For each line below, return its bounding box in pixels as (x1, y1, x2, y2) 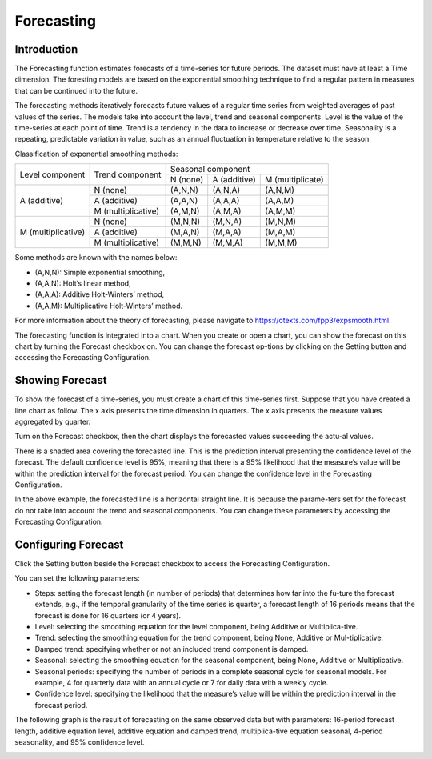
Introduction (14, 42, 78, 56)
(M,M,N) (170, 237, 202, 248)
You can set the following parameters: (14, 573, 140, 583)
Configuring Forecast (14, 537, 124, 551)
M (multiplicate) (265, 174, 324, 186)
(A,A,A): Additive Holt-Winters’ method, (34, 290, 165, 299)
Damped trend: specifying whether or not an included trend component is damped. (34, 644, 309, 653)
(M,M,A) (212, 237, 243, 248)
